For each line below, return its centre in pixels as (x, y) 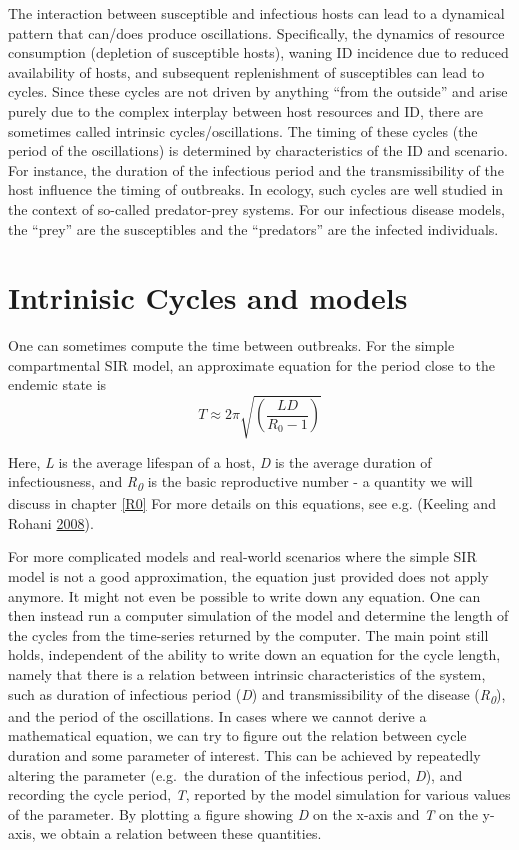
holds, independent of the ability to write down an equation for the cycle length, (254, 654)
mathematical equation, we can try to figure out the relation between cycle (237, 735)
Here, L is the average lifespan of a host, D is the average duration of (220, 461)
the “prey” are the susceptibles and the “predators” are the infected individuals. (253, 228)
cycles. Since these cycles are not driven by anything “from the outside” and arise (258, 91)
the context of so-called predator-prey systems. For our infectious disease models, (256, 208)
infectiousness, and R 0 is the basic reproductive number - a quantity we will (240, 482)
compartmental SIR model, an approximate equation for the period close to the (251, 364)
